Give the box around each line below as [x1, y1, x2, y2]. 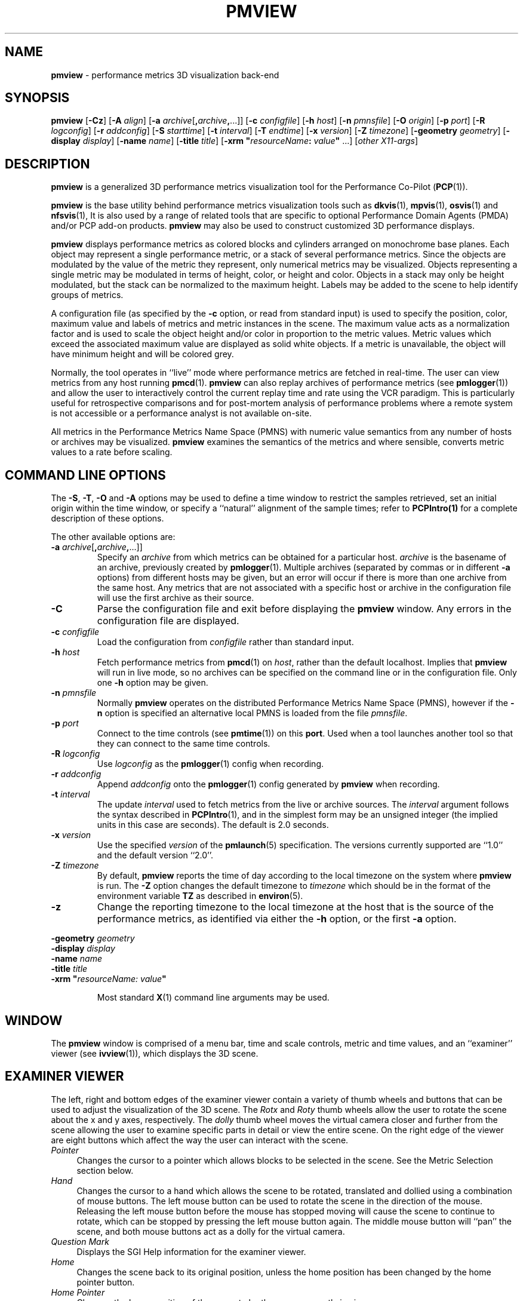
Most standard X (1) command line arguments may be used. [97, 992, 330, 1003]
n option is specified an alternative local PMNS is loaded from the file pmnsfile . [97, 708, 408, 719]
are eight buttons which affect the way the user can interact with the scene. [51, 1134, 349, 1145]
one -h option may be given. [97, 677, 208, 688]
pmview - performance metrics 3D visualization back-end [51, 69, 279, 80]
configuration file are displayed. [97, 615, 239, 627]
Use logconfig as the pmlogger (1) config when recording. [97, 759, 324, 769]
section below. [76, 1165, 134, 1176]
